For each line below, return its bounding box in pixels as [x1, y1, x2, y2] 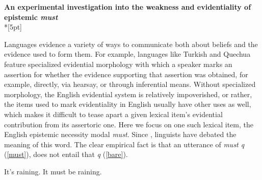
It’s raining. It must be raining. [4, 166, 102, 176]
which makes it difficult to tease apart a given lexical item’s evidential [4, 108, 223, 119]
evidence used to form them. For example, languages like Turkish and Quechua [4, 49, 251, 59]
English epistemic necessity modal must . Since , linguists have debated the [4, 129, 237, 140]
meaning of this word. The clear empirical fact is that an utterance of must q [4, 139, 245, 149]
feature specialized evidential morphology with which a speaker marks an [4, 58, 232, 69]
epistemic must [4, 11, 58, 22]
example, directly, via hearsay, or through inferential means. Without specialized [4, 79, 256, 89]
